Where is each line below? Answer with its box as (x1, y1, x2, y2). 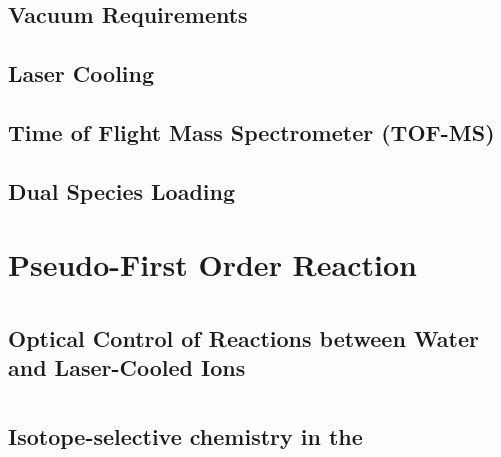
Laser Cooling (8, 58, 155, 89)
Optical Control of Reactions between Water (8, 322, 479, 353)
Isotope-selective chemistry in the (8, 420, 363, 451)
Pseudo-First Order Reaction (8, 244, 417, 285)
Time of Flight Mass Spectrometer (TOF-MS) (8, 116, 495, 147)
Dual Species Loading (8, 175, 236, 206)
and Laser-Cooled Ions (8, 352, 246, 383)
